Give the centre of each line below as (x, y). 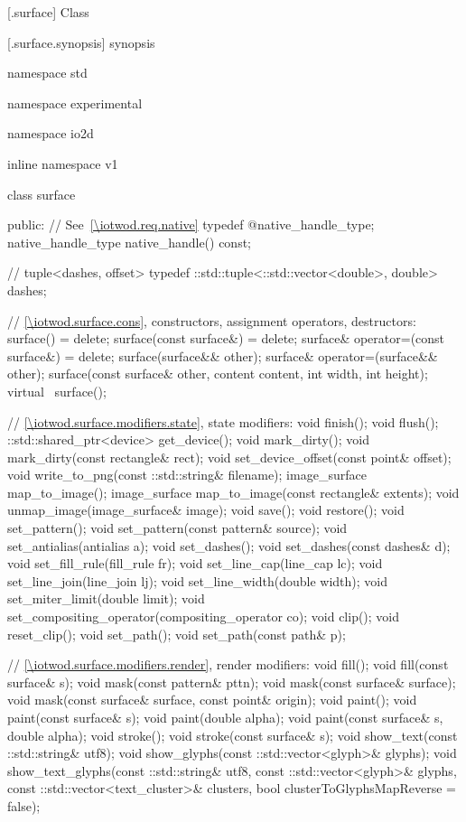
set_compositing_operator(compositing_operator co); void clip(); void (204, 616)
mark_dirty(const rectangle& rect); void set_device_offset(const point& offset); (229, 457)
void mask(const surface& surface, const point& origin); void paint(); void (212, 700)
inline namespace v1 (63, 163)
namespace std (47, 73)
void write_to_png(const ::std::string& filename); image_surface (187, 475)
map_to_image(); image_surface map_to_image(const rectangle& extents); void (233, 492)
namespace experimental (75, 103)
